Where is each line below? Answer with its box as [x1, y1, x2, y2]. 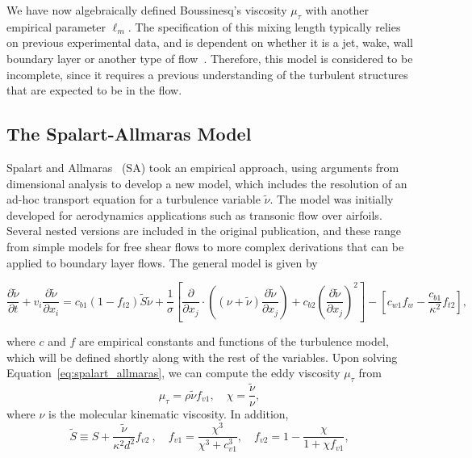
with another [305, 2, 370, 18]
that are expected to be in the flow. [6, 82, 182, 99]
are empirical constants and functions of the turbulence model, [78, 333, 389, 350]
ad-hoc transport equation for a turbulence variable [6, 191, 261, 208]
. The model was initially [269, 191, 394, 208]
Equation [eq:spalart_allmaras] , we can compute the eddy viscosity [6, 364, 340, 381]
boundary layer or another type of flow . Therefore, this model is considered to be [6, 49, 413, 66]
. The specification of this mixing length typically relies [127, 18, 401, 35]
